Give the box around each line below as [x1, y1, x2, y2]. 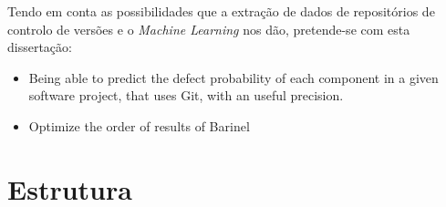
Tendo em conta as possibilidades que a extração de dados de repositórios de [7, 2, 435, 20]
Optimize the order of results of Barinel [28, 116, 250, 135]
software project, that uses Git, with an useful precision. [28, 86, 344, 105]
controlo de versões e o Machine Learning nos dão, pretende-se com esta [7, 19, 410, 38]
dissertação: [7, 37, 72, 57]
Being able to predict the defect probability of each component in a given [28, 67, 439, 87]
